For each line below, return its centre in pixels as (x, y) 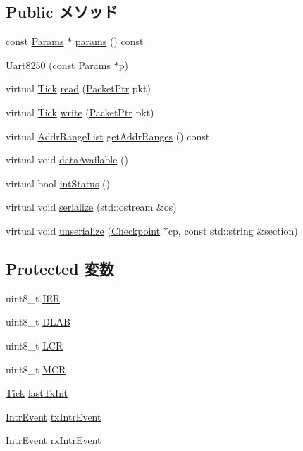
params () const (109, 41)
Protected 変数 (60, 268)
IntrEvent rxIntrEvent (54, 440)
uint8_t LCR (35, 345)
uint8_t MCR (36, 369)
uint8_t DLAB (38, 322)
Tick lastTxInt (37, 393)
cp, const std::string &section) (233, 230)
